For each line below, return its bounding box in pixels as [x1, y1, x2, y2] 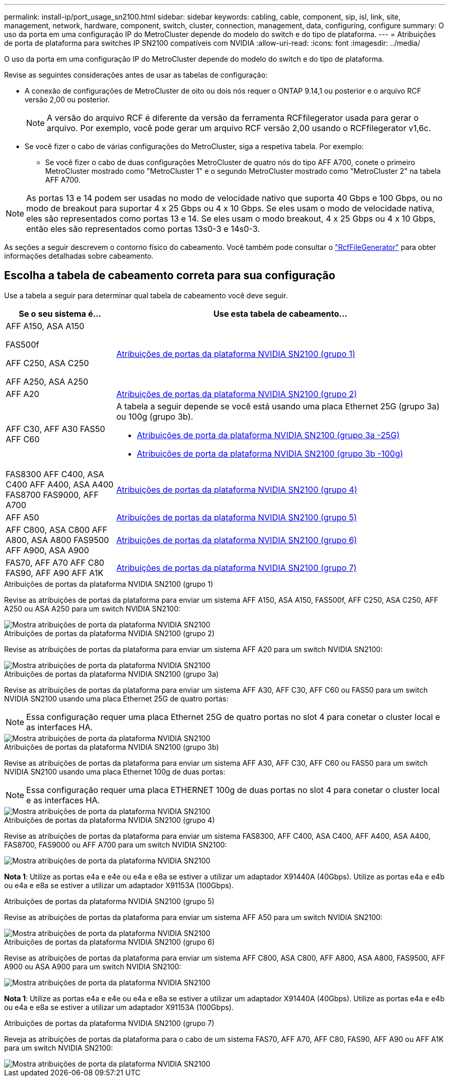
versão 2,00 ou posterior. [25, 95, 110, 104]
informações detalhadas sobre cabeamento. [4, 251, 154, 260]
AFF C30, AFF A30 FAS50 [6, 423, 105, 434]
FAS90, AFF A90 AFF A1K [6, 567, 104, 578]
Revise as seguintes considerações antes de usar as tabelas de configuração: [4, 70, 268, 79]
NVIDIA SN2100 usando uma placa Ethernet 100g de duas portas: [4, 767, 226, 776]
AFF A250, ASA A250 [6, 376, 88, 387]
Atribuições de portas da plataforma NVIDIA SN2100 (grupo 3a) [4, 669, 219, 678]
